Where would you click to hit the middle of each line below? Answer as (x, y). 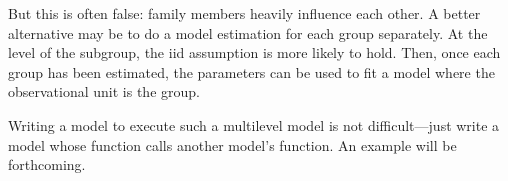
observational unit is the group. (104, 91)
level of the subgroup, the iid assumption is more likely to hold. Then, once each (254, 52)
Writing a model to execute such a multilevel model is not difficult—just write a (254, 124)
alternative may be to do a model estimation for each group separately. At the (248, 32)
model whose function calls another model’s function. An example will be (232, 144)
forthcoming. (47, 164)
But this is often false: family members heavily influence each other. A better (244, 13)
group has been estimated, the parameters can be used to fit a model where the (251, 71)
